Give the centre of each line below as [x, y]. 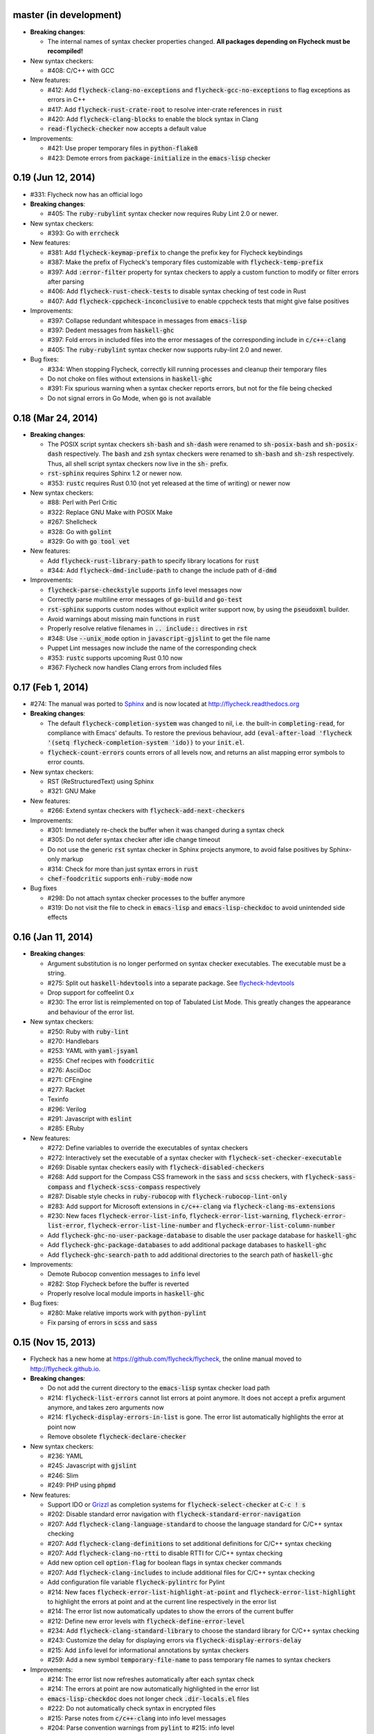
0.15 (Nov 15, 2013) [54, 1342]
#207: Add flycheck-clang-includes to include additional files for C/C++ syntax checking [181, 1572]
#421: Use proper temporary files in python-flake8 [123, 148]
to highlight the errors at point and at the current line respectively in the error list [162, 1602]
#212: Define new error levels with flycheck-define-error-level [146, 1621]
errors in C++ [67, 100]
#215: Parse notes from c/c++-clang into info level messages [137, 1718]
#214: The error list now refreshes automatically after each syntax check [151, 1679]
